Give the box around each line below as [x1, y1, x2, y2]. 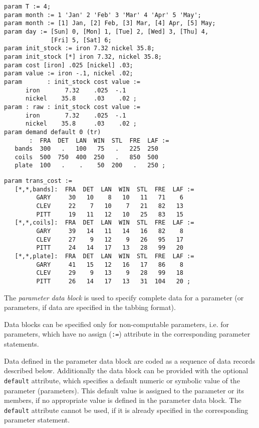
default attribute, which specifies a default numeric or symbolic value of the [4, 375, 240, 385]
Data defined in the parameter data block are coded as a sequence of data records [4, 355, 255, 366]
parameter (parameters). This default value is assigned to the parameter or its [4, 385, 244, 395]
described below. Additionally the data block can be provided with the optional [4, 365, 248, 376]
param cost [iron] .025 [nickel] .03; [4, 61, 133, 69]
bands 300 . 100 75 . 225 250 [15, 145, 158, 153]
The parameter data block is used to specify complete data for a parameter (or [4, 292, 244, 302]
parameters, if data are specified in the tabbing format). [4, 302, 176, 312]
